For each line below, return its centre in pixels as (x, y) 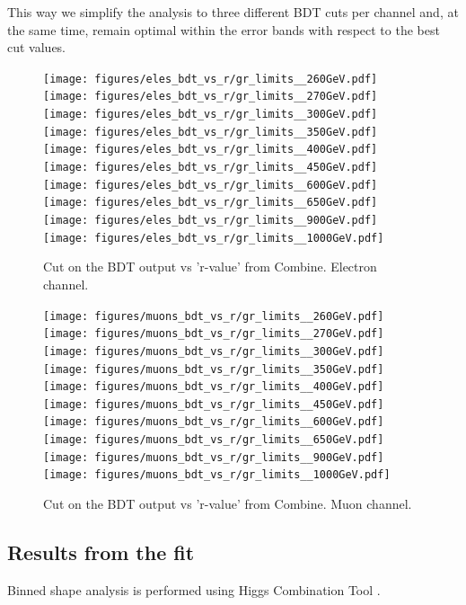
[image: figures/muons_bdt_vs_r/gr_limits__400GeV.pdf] (214, 387)
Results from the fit (101, 552)
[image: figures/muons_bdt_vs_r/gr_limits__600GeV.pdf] (214, 422)
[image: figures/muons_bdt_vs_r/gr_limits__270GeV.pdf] (214, 334)
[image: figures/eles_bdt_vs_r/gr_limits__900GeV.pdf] (211, 221)
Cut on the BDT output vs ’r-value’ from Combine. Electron (210, 267)
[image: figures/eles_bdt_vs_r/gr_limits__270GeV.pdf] (211, 97)
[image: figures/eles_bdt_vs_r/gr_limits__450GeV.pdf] (211, 168)
